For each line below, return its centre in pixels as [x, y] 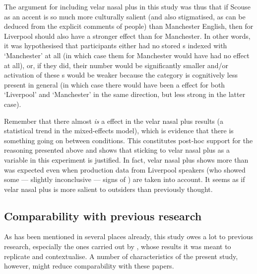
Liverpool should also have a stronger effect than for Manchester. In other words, [127, 36]
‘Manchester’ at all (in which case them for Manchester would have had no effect [127, 55]
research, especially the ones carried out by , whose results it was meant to [118, 246]
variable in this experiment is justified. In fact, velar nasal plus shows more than [126, 159]
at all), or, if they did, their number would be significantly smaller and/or [116, 65]
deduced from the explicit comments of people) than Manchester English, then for [129, 26]
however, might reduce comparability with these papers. [89, 266]
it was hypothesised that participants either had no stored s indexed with [116, 46]
